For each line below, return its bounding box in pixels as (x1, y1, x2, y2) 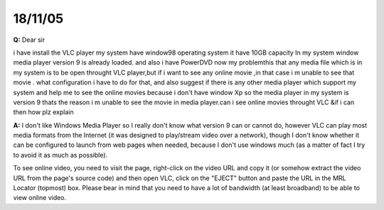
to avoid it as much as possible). (13, 150, 108, 159)
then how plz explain (13, 108, 74, 116)
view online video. (13, 194, 67, 202)
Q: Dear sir (13, 35, 46, 44)
